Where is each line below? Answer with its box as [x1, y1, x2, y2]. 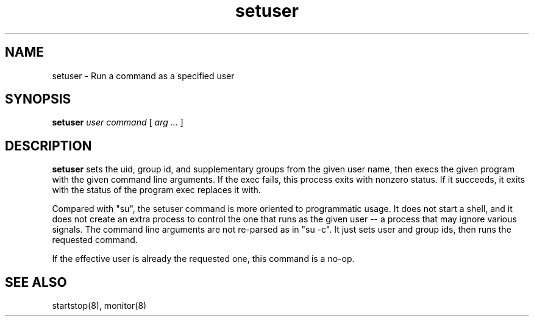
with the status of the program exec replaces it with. [52, 185, 261, 196]
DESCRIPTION [5, 138, 92, 153]
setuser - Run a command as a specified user [52, 70, 235, 81]
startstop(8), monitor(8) [52, 300, 147, 311]
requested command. [52, 235, 138, 245]
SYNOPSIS [5, 91, 71, 107]
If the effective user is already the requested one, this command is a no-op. [52, 253, 355, 264]
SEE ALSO [5, 274, 67, 290]
